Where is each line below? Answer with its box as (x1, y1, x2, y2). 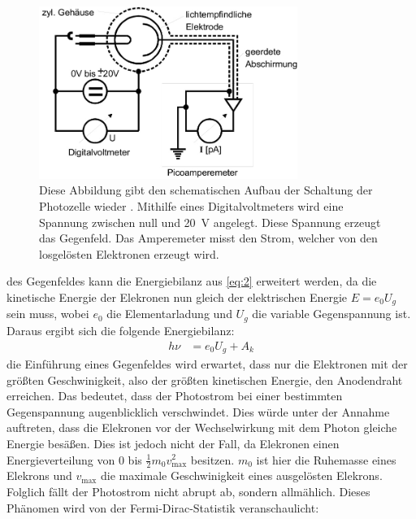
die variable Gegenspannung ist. (252, 305, 411, 322)
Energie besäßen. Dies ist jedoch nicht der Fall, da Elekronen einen (6, 434, 340, 451)
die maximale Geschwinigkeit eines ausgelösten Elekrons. (100, 467, 383, 484)
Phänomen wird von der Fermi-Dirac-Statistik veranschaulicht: (6, 499, 319, 516)
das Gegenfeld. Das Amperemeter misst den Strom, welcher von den (39, 229, 378, 246)
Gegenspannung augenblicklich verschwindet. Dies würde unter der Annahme (6, 403, 390, 420)
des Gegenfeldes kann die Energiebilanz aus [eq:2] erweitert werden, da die (6, 273, 377, 290)
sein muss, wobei (6, 305, 89, 322)
